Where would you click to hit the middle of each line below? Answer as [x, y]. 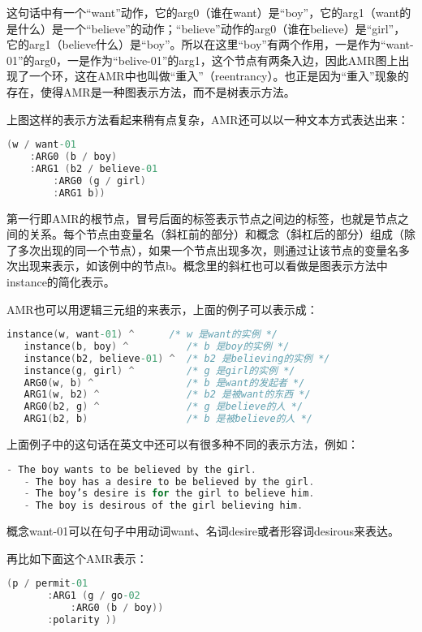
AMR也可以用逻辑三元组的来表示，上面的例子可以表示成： [162, 309]
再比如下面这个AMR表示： [77, 558]
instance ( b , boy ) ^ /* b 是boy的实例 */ [157, 346]
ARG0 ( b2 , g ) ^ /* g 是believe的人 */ [164, 407]
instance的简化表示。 [61, 281]
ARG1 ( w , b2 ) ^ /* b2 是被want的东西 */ [167, 395]
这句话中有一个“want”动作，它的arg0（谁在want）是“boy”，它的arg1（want [203, 12]
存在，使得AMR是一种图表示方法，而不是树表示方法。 [151, 91]
